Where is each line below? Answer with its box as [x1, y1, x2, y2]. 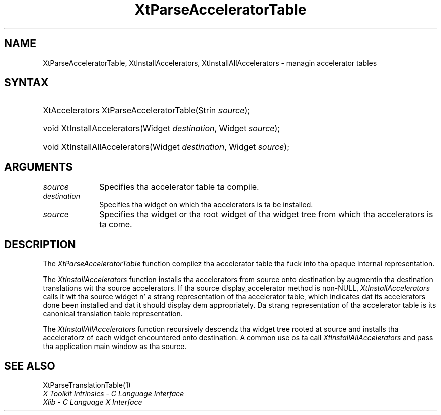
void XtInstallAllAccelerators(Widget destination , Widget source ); [43, 142, 289, 152]
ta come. [99, 219, 132, 230]
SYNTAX [4, 76, 49, 89]
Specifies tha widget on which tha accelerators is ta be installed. [99, 200, 313, 210]
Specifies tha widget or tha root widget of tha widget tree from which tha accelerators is [99, 209, 433, 220]
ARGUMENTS [4, 160, 73, 173]
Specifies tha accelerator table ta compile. [99, 182, 259, 192]
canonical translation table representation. [43, 309, 183, 318]
